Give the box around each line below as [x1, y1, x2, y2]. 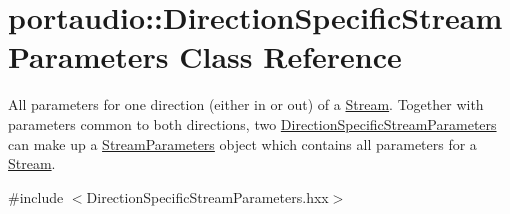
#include [8, 186, 64, 207]
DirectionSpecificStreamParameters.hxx [86, 186, 329, 207]
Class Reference [179, 36, 402, 77]
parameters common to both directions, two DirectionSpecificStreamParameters [8, 113, 497, 134]
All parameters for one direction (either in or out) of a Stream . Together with [8, 94, 484, 115]
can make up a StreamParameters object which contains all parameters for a [8, 133, 477, 154]
